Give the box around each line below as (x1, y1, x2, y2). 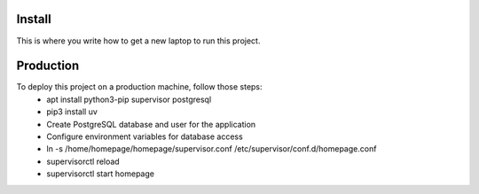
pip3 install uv (46, 106, 98, 117)
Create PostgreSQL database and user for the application (46, 119, 256, 129)
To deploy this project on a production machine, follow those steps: (16, 81, 263, 92)
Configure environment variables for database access (46, 131, 243, 142)
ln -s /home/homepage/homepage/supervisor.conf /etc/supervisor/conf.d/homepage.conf (46, 144, 377, 154)
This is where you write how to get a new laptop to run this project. (16, 35, 261, 46)
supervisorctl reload (46, 156, 120, 167)
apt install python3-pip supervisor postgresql (46, 94, 212, 105)
